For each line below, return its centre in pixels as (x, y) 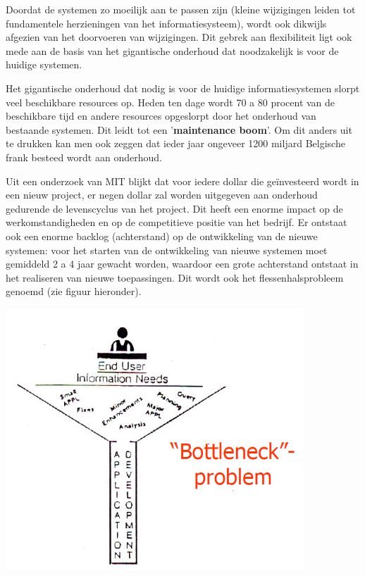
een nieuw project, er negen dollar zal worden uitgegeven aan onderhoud (162, 195)
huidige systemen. (44, 64)
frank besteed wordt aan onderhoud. (84, 157)
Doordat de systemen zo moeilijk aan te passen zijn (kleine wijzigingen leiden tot (181, 9)
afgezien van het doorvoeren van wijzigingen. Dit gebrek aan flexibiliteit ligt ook (179, 37)
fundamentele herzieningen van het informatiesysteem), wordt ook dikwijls (166, 23)
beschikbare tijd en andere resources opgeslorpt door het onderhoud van (161, 116)
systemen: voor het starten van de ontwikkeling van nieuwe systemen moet (167, 250)
